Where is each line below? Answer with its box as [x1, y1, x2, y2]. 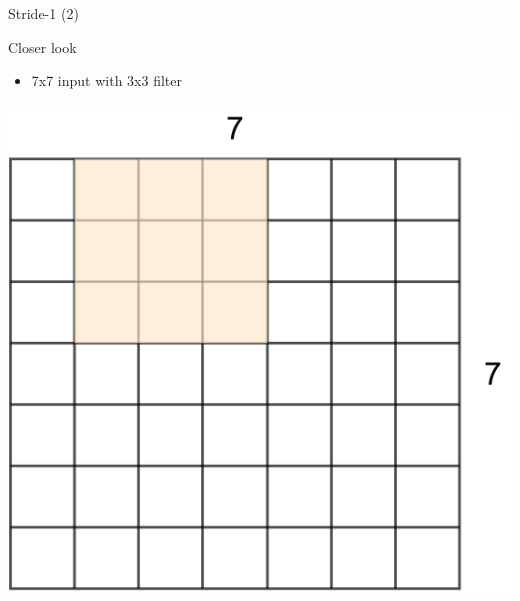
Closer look [8, 36, 77, 57]
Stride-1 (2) [8, 3, 79, 23]
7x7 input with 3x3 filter [31, 70, 182, 91]
